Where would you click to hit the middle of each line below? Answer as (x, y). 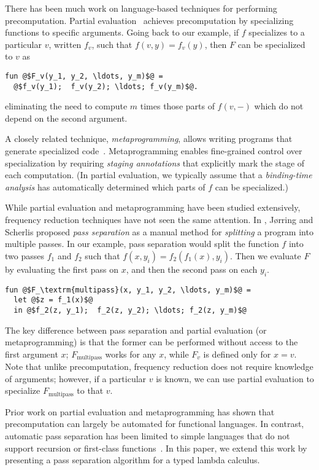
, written (65, 44)
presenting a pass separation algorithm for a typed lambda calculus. (133, 460)
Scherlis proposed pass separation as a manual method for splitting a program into (159, 231)
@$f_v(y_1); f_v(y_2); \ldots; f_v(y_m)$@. (106, 86)
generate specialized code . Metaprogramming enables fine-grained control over (154, 151)
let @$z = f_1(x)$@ (53, 300)
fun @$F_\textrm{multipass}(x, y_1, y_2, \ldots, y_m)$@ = (128, 290)
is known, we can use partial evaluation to (235, 378)
